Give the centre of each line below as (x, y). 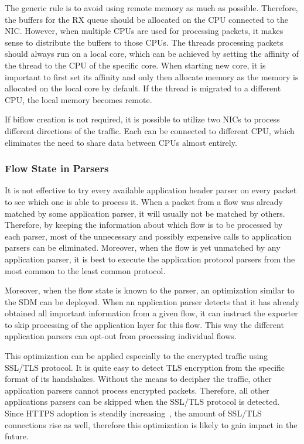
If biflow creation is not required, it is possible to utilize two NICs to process (142, 119)
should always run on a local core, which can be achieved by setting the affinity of (152, 54)
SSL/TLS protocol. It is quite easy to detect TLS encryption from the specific (145, 367)
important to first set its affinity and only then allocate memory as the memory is (152, 76)
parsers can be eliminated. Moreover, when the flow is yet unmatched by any (143, 247)
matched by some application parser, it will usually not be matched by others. (145, 213)
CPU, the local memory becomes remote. (78, 99)
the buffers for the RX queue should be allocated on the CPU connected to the (146, 19)
